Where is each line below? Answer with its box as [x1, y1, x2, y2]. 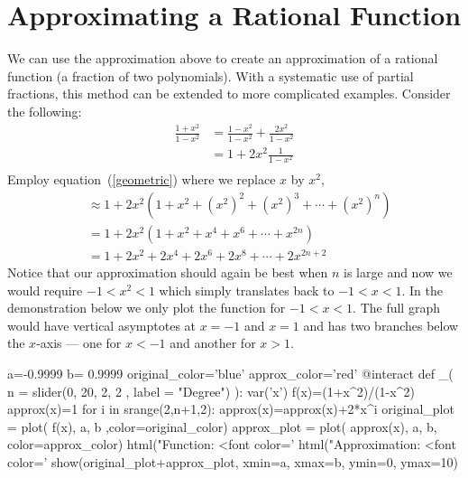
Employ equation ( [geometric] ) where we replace [7, 170, 276, 189]
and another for [170, 333, 256, 352]
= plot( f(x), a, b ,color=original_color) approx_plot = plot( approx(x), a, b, [7, 417, 437, 436]
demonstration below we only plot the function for [7, 298, 286, 317]
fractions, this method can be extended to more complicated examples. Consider [7, 84, 451, 103]
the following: [7, 101, 82, 120]
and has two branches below [303, 315, 459, 334]
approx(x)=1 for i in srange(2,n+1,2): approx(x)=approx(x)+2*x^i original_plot [7, 399, 454, 418]
